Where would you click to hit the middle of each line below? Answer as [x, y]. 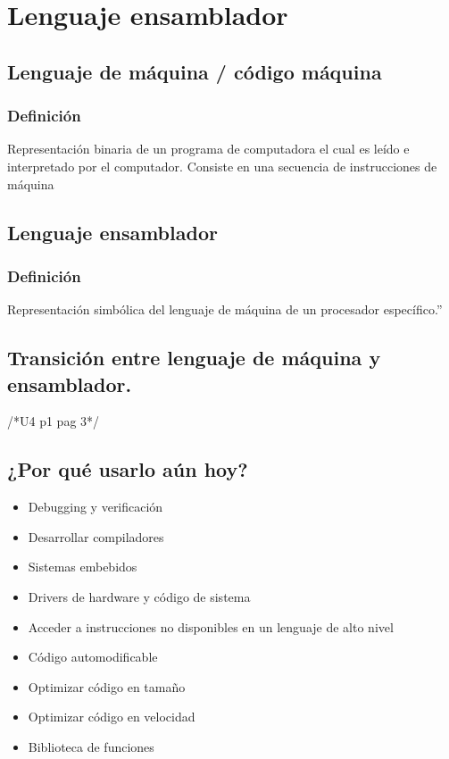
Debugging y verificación [96, 507]
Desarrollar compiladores [96, 536]
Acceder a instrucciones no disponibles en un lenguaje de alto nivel [211, 626]
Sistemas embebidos [83, 567]
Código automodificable [93, 657]
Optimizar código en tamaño [107, 686]
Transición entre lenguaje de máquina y [194, 358]
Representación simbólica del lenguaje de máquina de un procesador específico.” [225, 309]
